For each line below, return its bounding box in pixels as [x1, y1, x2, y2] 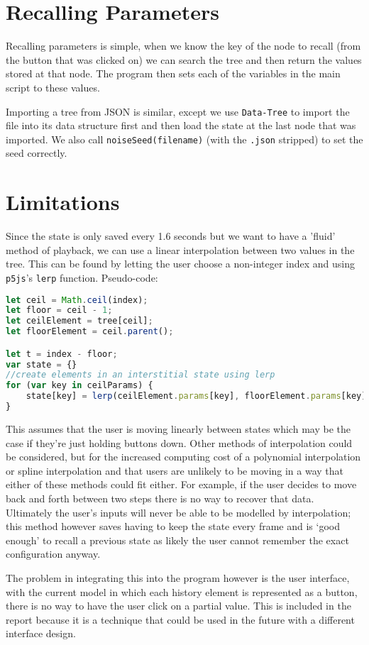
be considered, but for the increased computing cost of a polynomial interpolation [6, 449, 361, 464]
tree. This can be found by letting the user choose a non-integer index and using [6, 256, 355, 271]
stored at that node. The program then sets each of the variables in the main [6, 66, 341, 81]
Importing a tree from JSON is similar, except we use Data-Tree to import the [6, 104, 350, 118]
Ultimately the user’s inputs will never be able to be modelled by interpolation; [6, 505, 351, 519]
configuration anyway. [6, 546, 101, 561]
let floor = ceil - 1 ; [6, 305, 113, 316]
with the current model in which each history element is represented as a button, [6, 584, 358, 599]
